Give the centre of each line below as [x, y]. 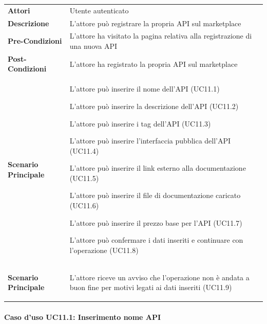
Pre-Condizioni [35, 41]
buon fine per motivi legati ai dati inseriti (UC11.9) [151, 287]
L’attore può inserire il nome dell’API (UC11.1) [145, 89]
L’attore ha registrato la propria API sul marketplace [154, 64]
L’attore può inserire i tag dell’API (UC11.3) [140, 123]
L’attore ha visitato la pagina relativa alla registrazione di [161, 36]
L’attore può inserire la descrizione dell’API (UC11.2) [154, 106]
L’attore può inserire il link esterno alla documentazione [158, 168]
